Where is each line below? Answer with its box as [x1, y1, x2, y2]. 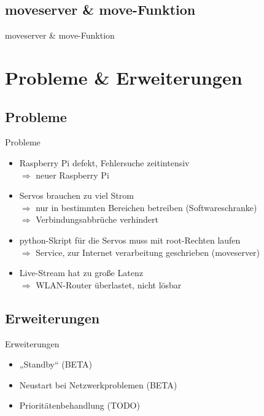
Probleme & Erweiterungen [5, 64, 243, 90]
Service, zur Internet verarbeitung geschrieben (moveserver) [36, 245, 260, 258]
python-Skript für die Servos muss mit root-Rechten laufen [19, 233, 241, 246]
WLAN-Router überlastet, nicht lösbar [36, 278, 182, 291]
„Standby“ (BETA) [19, 358, 93, 371]
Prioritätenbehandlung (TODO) [19, 399, 140, 412]
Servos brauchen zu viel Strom [19, 189, 134, 202]
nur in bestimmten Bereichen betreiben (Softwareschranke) [36, 201, 257, 214]
